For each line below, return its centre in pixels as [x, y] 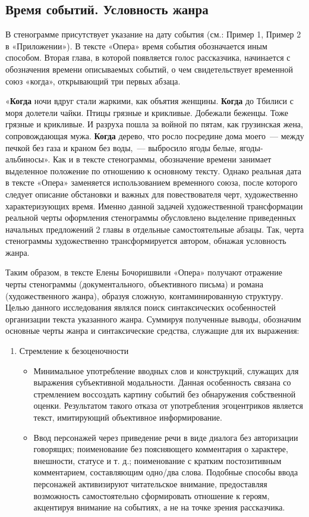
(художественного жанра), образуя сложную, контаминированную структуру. [144, 295]
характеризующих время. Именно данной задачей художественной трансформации [154, 206]
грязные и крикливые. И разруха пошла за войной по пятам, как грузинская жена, [154, 124]
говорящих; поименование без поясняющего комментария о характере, [161, 449]
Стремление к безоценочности [74, 351]
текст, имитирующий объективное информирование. [128, 417]
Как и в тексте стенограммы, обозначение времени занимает [162, 159]
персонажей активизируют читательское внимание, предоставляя [150, 483]
